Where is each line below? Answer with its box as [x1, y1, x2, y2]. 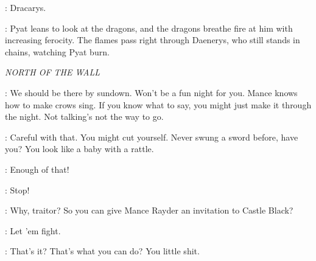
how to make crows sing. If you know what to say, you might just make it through [5, 98, 312, 111]
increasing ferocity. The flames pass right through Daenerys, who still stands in [5, 33, 300, 46]
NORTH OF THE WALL [5, 66, 100, 78]
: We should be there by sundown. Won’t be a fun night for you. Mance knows [5, 86, 298, 99]
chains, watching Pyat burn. [5, 45, 110, 58]
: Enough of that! [5, 162, 69, 175]
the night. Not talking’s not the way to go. [5, 110, 164, 123]
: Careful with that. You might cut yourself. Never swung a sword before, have [5, 130, 298, 143]
